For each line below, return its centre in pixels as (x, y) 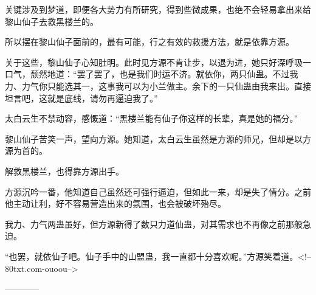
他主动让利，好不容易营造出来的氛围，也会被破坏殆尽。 (115, 203)
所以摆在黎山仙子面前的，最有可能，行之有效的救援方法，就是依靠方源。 (149, 42)
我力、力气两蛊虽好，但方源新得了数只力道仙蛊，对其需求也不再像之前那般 (154, 224)
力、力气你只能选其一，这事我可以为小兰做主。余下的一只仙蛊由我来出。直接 (158, 85)
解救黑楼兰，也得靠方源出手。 (64, 171)
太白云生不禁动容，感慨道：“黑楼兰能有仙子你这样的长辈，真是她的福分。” (152, 118)
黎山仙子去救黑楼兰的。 (52, 21)
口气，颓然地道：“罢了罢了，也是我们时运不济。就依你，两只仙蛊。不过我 (152, 74)
